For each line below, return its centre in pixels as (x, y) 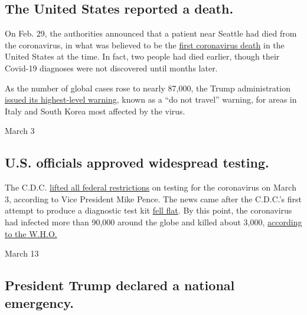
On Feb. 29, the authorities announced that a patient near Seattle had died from (151, 33)
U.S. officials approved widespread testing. (137, 163)
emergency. (39, 302)
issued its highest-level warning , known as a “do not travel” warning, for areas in (151, 99)
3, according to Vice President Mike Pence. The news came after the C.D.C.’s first (153, 198)
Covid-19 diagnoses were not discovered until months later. (111, 68)
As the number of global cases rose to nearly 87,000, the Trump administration (148, 88)
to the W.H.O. (31, 233)
